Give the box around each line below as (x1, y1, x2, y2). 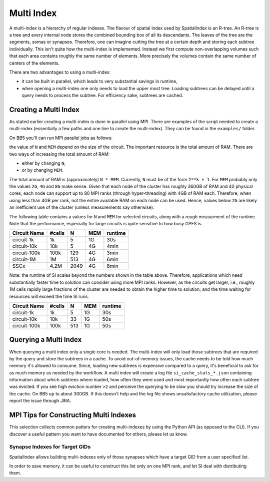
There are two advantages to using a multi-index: (9, 69, 111, 75)
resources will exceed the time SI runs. (9, 293, 89, 299)
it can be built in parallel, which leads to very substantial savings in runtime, (21, 78, 177, 85)
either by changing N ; (21, 160, 66, 166)
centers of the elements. (9, 60, 60, 66)
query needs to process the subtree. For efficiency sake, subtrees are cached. (21, 93, 183, 99)
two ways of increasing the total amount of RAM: (9, 151, 110, 157)
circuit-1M (12, 256, 36, 263)
